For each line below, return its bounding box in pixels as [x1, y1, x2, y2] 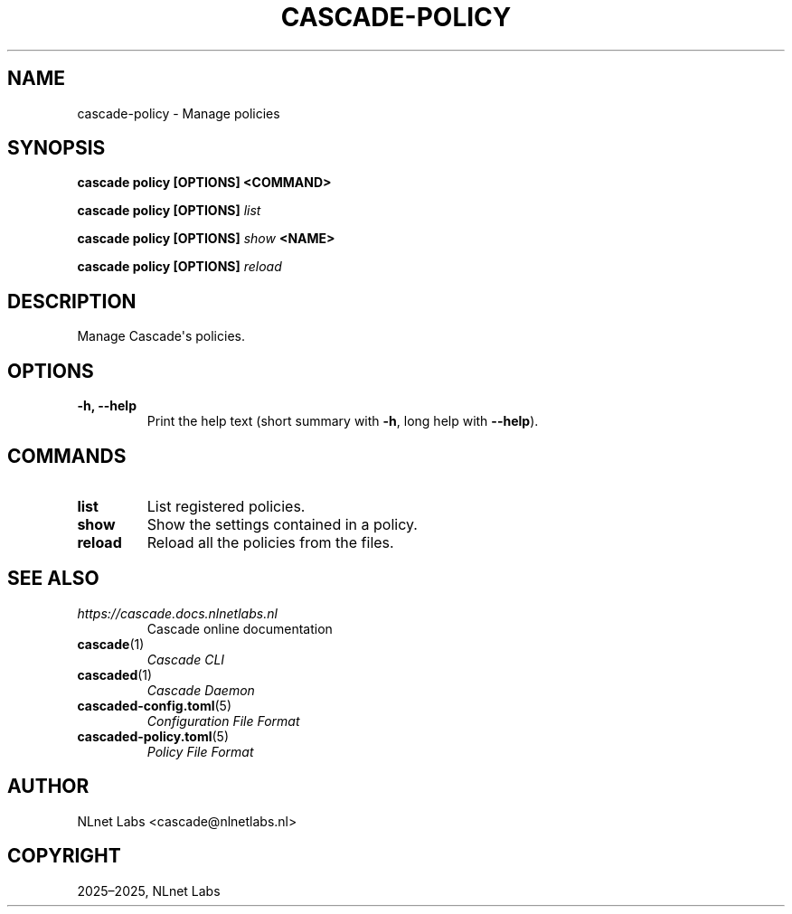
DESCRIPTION [7, 289, 137, 313]
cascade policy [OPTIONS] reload [77, 259, 282, 275]
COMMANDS [7, 444, 127, 467]
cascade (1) [77, 636, 145, 652]
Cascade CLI [146, 651, 225, 667]
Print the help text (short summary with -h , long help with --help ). [146, 413, 539, 429]
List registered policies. [146, 496, 306, 515]
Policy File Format [146, 743, 254, 759]
